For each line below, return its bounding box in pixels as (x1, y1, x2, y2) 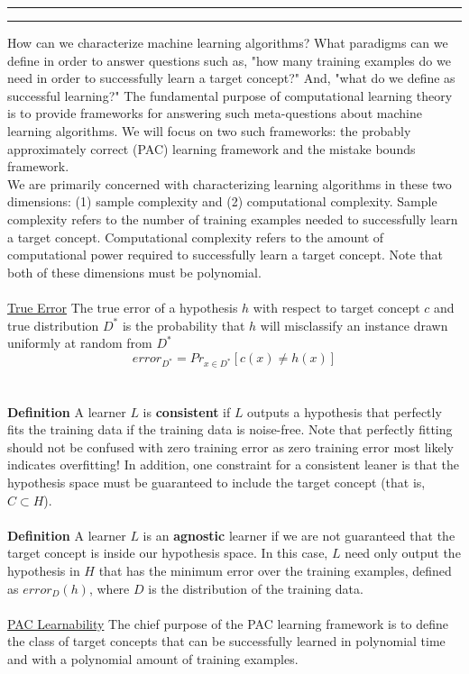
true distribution (7, 315, 99, 334)
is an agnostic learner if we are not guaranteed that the (143, 525, 455, 544)
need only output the (345, 543, 461, 562)
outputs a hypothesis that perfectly (247, 402, 442, 421)
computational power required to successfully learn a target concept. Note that (7, 245, 444, 264)
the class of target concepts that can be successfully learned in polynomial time (7, 632, 446, 651)
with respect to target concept (253, 297, 420, 316)
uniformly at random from (7, 333, 152, 352)
